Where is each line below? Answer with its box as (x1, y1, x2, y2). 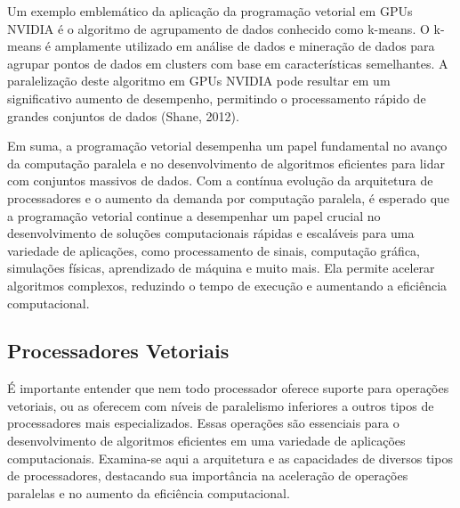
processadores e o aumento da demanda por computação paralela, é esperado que (7, 188, 450, 207)
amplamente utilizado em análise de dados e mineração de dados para (54, 37, 435, 55)
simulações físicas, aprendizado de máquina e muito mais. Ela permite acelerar (7, 258, 435, 277)
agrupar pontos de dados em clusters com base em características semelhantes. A (7, 53, 448, 72)
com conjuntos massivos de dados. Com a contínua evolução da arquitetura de (7, 171, 433, 190)
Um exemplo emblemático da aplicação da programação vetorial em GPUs (7, 2, 413, 20)
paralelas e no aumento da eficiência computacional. (7, 483, 290, 502)
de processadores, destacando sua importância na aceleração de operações (7, 466, 408, 485)
